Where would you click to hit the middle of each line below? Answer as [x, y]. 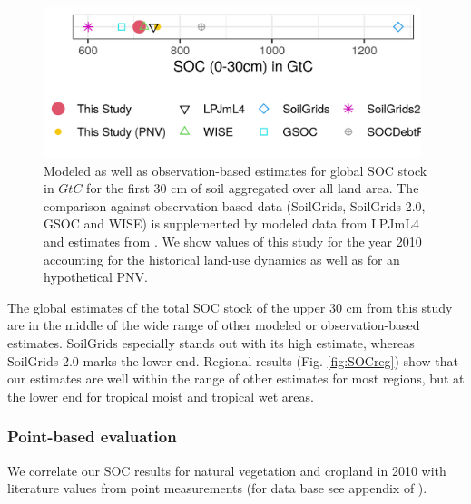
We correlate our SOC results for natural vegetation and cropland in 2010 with [227, 470]
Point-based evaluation [92, 436]
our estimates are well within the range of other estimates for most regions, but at [236, 378]
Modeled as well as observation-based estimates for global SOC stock [235, 170]
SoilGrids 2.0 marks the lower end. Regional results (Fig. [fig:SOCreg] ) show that [233, 360]
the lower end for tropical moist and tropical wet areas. [161, 396]
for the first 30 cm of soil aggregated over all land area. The [253, 188]
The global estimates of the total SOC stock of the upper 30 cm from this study [230, 307]
